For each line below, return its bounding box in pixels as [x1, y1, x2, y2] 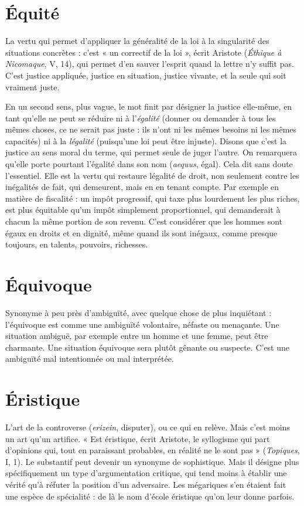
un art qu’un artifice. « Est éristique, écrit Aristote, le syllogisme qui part [5, 432, 270, 444]
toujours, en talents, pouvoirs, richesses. [5, 238, 148, 250]
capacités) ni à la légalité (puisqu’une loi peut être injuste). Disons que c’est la [5, 134, 287, 147]
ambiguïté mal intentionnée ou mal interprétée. [5, 352, 174, 365]
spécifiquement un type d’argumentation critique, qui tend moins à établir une [5, 467, 287, 479]
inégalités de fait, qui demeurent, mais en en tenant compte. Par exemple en [5, 181, 279, 193]
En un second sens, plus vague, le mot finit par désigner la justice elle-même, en [5, 100, 292, 113]
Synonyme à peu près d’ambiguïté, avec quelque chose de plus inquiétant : [5, 306, 272, 318]
